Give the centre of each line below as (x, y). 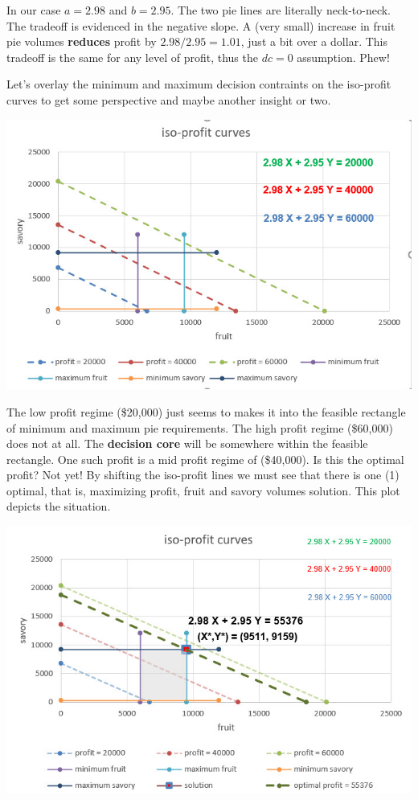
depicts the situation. (59, 506)
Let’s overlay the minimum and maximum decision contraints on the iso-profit (199, 84)
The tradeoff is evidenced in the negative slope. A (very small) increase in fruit (201, 25)
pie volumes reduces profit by (82, 41)
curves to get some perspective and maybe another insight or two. (169, 99)
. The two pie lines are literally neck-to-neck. (281, 10)
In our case (34, 10)
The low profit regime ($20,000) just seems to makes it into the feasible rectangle (206, 411)
